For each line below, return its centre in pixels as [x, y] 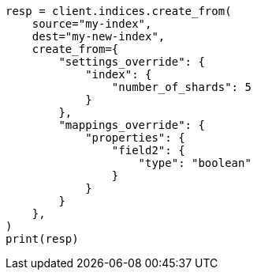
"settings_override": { [132, 62]
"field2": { [148, 150]
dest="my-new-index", [99, 36]
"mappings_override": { [132, 125]
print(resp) [42, 239]
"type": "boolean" [195, 163]
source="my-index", [92, 24]
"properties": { [135, 138]
